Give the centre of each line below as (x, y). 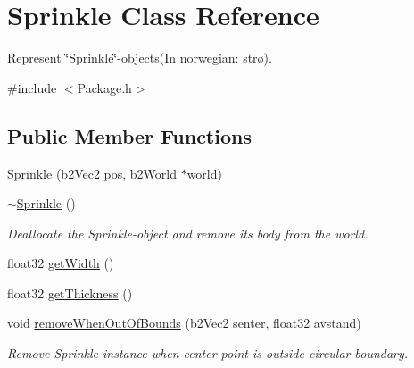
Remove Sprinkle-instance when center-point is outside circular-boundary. (208, 353)
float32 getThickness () (70, 293)
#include (32, 87)
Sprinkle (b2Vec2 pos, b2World (92, 173)
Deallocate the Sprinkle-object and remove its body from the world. (188, 233)
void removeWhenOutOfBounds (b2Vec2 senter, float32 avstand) (184, 323)
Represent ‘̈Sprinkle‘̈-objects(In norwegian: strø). (140, 58)
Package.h (104, 87)
